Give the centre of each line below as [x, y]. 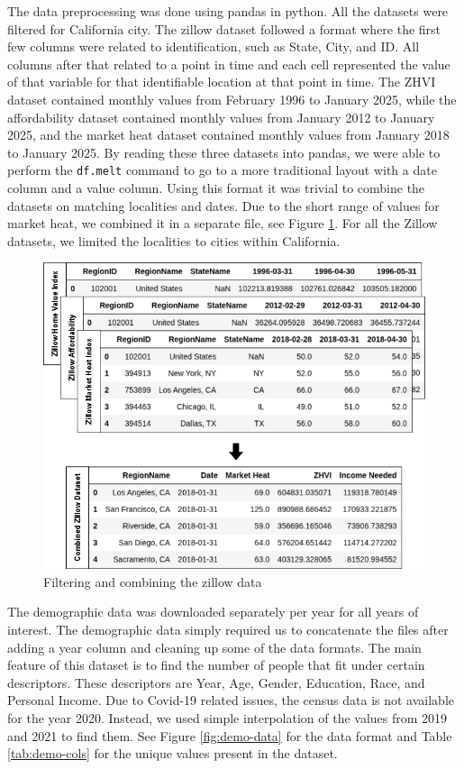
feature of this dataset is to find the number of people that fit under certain [216, 665]
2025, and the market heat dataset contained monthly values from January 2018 [228, 135]
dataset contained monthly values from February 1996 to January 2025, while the [232, 99]
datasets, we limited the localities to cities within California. [174, 240]
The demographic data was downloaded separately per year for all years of [213, 612]
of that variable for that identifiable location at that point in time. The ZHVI [222, 82]
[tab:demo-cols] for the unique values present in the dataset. [173, 753]
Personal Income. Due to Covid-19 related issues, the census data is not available [231, 700]
